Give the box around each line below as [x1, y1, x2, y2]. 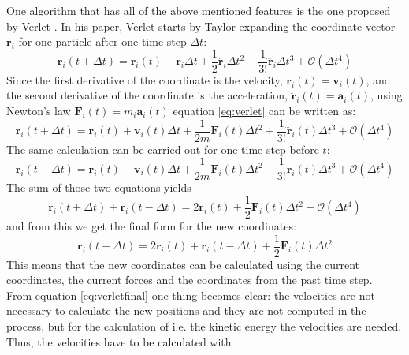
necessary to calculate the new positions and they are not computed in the [6, 302, 366, 319]
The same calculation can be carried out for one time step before [6, 140, 319, 157]
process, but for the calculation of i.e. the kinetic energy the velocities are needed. [6, 318, 402, 334]
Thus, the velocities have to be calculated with [6, 333, 232, 349]
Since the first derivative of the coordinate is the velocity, [6, 71, 283, 88]
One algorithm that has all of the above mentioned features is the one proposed [6, 2, 391, 18]
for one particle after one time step [18, 33, 187, 50]
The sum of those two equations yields [6, 179, 191, 196]
